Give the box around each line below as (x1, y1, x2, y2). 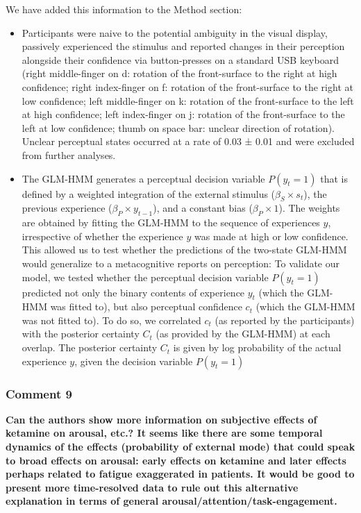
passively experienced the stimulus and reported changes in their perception (22, 39, 345, 53)
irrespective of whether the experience (22, 228, 183, 243)
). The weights (278, 201, 340, 215)
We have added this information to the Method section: (6, 2, 242, 16)
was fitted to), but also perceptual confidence (50, 299, 242, 314)
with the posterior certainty (22, 326, 140, 341)
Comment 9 (6, 385, 72, 402)
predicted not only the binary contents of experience (22, 285, 245, 299)
